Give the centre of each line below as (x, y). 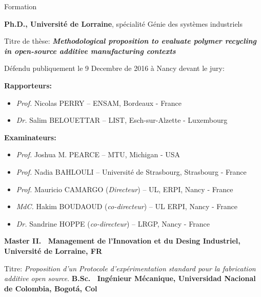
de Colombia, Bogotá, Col (51, 288)
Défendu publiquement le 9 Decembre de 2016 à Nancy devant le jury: (114, 68)
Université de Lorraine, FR (53, 250)
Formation (21, 6)
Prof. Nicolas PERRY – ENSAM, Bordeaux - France (99, 103)
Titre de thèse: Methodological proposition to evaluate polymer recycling (130, 41)
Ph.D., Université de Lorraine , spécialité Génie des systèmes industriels (124, 23)
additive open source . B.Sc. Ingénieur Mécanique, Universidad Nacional (130, 278)
